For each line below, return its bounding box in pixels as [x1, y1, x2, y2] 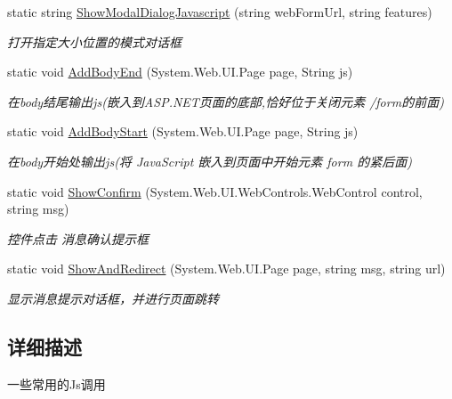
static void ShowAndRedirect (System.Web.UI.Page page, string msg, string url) [7, 259, 446, 278]
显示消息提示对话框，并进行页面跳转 [7, 289, 219, 307]
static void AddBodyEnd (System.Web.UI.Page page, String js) [7, 62, 353, 81]
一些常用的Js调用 [7, 374, 106, 393]
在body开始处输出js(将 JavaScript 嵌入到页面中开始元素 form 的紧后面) [7, 151, 412, 170]
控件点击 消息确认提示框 [7, 229, 149, 248]
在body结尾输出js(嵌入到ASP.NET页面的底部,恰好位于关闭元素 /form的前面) [7, 92, 444, 110]
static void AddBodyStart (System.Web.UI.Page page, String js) [7, 122, 359, 141]
